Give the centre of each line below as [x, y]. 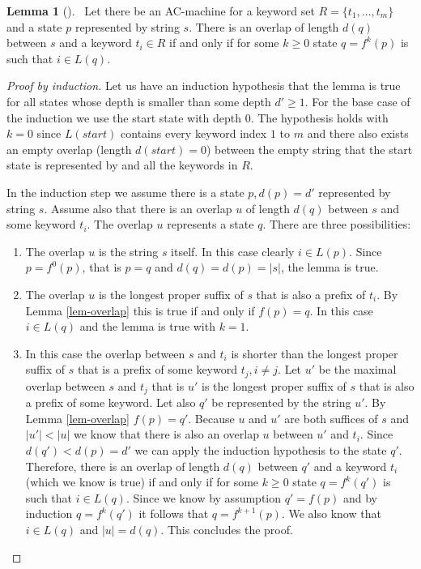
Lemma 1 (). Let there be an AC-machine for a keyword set [161, 11]
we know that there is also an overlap [166, 434]
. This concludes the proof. [227, 529]
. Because [211, 418]
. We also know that [331, 513]
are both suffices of [331, 418]
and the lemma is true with [147, 326]
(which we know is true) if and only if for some [142, 482]
